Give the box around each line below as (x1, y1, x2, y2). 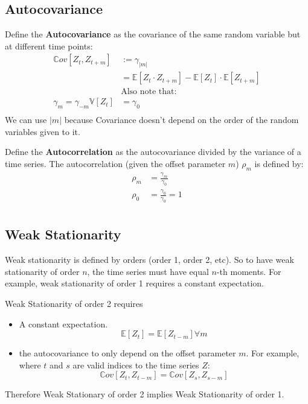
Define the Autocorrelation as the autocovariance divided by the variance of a (5, 145, 301, 158)
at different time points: (5, 39, 93, 52)
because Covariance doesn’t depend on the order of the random (64, 113, 299, 126)
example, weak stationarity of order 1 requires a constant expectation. (5, 277, 264, 289)
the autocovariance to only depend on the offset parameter (19, 347, 236, 359)
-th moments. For (216, 265, 281, 277)
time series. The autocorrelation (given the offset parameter (5, 157, 226, 169)
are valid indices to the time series (72, 358, 199, 371)
